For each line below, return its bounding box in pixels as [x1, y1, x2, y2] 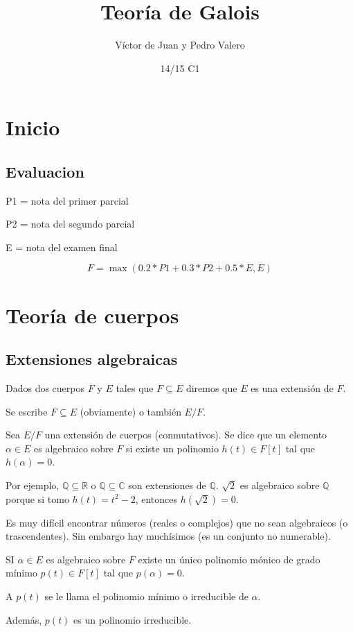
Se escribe [6, 404, 48, 418]
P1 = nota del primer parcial [6, 193, 129, 207]
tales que [116, 381, 154, 395]
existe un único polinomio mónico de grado [138, 552, 320, 566]
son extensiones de [128, 478, 206, 493]
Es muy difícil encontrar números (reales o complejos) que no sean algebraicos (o [6, 515, 348, 529]
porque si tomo [6, 491, 69, 506]
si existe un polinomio [125, 441, 219, 455]
